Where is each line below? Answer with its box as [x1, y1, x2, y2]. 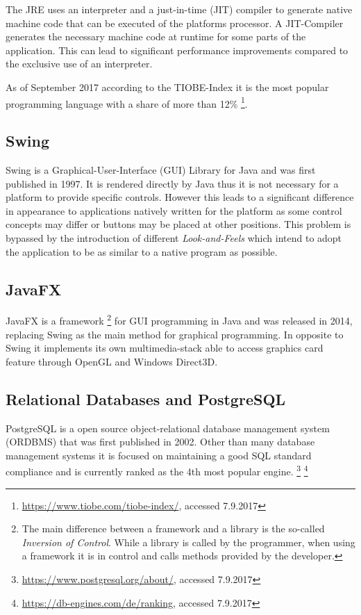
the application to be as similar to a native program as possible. [6, 244, 278, 259]
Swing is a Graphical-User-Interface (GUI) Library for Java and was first [6, 163, 316, 177]
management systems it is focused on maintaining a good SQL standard [6, 448, 312, 462]
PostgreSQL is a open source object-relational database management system [6, 420, 330, 435]
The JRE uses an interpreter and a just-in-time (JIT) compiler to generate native [6, 2, 353, 16]
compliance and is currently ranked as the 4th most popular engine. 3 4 [6, 462, 308, 479]
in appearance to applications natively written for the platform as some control [6, 203, 342, 218]
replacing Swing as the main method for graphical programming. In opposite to [6, 327, 344, 341]
